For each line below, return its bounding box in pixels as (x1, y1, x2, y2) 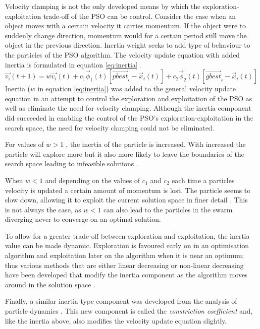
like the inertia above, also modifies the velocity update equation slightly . (5, 315, 227, 326)
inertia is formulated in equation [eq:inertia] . (5, 59, 142, 69)
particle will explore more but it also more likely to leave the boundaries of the (5, 148, 244, 159)
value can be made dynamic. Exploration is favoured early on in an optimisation (5, 240, 249, 251)
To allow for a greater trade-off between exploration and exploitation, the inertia (5, 230, 250, 241)
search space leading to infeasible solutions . (5, 158, 138, 169)
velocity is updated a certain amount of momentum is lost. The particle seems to (5, 185, 251, 195)
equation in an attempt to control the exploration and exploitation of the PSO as (5, 93, 252, 103)
